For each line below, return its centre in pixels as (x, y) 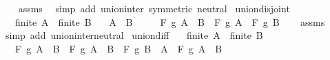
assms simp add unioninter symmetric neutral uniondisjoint (154, 8)
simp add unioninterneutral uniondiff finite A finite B (134, 35)
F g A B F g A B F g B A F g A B (118, 48)
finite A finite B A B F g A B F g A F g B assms (170, 21)
